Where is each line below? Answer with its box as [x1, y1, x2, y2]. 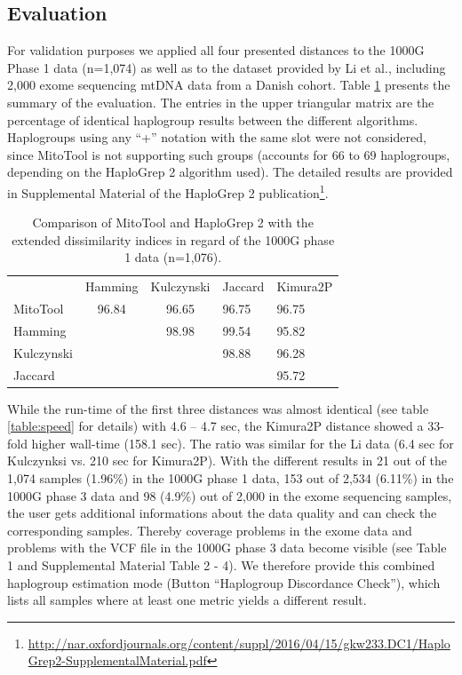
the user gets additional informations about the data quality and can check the [7, 504, 437, 522]
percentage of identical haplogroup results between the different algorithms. [7, 110, 418, 129]
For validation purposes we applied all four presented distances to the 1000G [7, 41, 425, 60]
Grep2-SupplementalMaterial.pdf [28, 651, 207, 670]
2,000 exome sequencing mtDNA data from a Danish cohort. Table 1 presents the [7, 75, 450, 94]
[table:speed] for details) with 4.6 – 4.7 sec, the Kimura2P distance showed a [7, 417, 424, 435]
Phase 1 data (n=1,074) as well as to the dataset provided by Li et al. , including [7, 58, 446, 76]
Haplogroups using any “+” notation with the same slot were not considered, [7, 128, 426, 147]
